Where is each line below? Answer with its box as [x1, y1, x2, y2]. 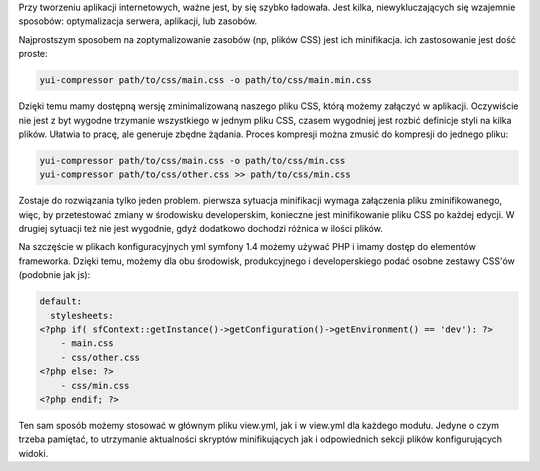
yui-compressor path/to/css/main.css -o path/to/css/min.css [39, 155, 346, 166]
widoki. [18, 447, 49, 459]
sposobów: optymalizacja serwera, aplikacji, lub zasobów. [18, 15, 258, 27]
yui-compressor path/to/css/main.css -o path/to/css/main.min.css [39, 75, 372, 86]
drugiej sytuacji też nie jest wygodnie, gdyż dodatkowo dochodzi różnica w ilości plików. [18, 223, 384, 235]
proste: [18, 48, 49, 60]
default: [39, 296, 83, 307]
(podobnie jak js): [18, 269, 91, 281]
